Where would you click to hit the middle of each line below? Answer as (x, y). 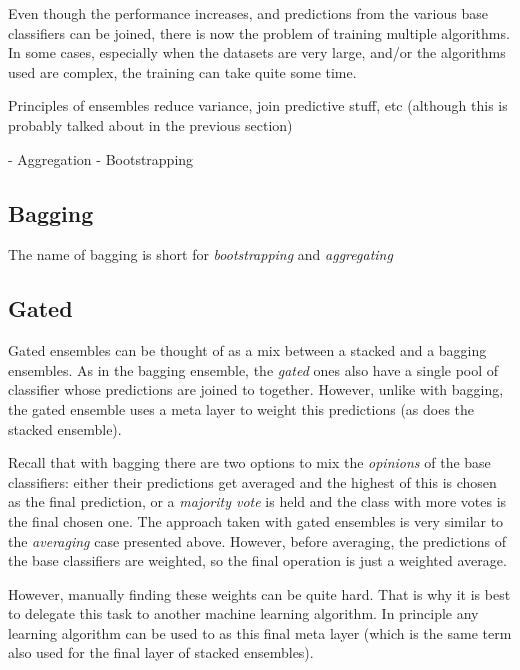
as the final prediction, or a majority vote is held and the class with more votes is (257, 501)
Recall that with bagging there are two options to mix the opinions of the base (249, 462)
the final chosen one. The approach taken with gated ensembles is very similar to (256, 520)
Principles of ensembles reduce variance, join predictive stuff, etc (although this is (258, 105)
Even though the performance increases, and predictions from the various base (248, 13)
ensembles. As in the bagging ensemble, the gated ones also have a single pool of (253, 369)
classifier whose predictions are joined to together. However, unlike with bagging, (256, 389)
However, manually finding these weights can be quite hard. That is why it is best (259, 593)
